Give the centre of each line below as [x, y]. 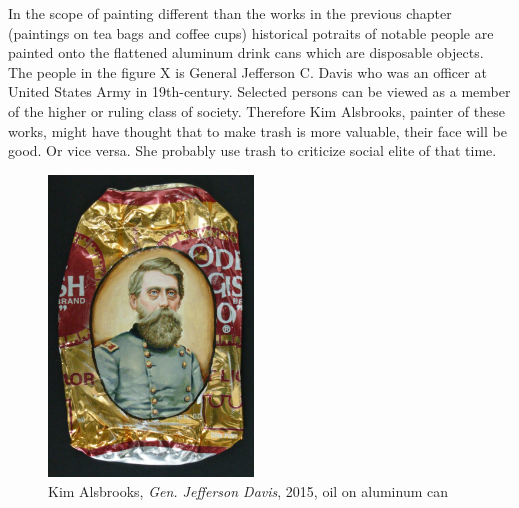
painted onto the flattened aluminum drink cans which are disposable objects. [246, 52]
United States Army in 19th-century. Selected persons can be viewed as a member [259, 91]
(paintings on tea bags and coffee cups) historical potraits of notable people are [251, 32]
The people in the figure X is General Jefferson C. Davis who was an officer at [247, 71]
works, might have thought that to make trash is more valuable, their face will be [257, 130]
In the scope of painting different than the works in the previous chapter [230, 13]
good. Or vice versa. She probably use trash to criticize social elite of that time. [252, 150]
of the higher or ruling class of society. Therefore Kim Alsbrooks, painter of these [256, 110]
